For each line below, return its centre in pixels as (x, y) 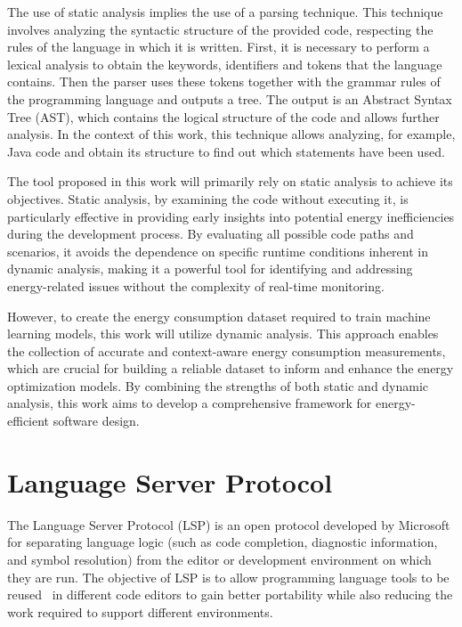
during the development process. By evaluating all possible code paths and (211, 234)
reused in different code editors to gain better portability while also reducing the (230, 594)
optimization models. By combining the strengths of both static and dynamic (218, 385)
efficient (28, 421)
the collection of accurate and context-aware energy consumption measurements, (227, 350)
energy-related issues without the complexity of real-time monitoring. (196, 285)
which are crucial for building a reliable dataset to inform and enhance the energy (231, 368)
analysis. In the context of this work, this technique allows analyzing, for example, (231, 134)
